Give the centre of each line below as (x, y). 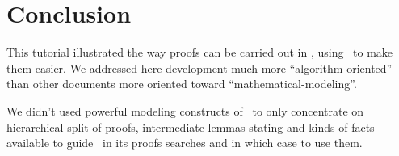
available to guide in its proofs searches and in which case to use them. (185, 143)
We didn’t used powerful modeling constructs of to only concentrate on (185, 110)
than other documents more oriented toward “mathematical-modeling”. (182, 84)
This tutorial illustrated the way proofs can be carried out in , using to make (200, 52)
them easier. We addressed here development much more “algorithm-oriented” (199, 67)
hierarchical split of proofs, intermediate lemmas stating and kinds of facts (191, 126)
